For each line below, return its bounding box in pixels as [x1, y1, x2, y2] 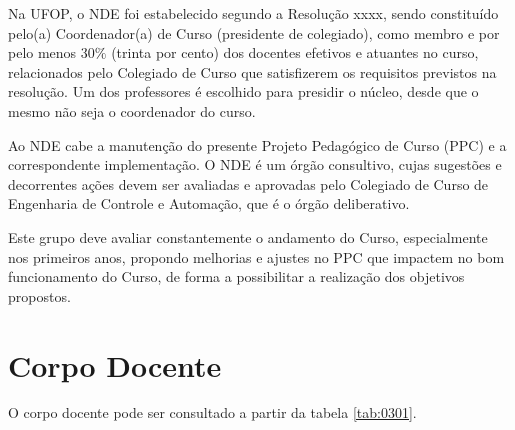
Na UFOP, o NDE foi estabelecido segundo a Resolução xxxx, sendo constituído [8, 3, 499, 23]
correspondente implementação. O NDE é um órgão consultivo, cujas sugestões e [8, 154, 502, 175]
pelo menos [8, 42, 77, 63]
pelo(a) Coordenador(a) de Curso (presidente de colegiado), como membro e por [8, 22, 500, 43]
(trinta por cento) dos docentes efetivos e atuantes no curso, [111, 42, 479, 63]
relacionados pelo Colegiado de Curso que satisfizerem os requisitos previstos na [8, 61, 497, 82]
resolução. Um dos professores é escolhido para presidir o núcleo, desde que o [8, 81, 479, 102]
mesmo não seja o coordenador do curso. [8, 100, 256, 121]
